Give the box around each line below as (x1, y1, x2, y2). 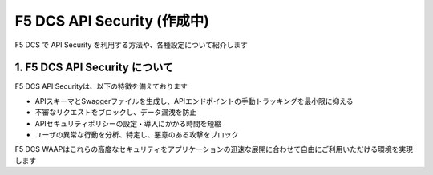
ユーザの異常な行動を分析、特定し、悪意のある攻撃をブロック (34, 130, 239, 140)
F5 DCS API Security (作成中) (14, 12, 210, 30)
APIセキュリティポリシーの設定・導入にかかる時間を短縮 (34, 118, 222, 128)
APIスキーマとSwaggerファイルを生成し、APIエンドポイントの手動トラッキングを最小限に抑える (34, 96, 354, 105)
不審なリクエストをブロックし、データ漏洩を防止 (34, 108, 196, 117)
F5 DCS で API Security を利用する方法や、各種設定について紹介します (14, 40, 249, 50)
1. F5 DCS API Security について (14, 61, 174, 74)
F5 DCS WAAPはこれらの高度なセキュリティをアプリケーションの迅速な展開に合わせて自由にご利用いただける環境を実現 (14, 145, 413, 154)
